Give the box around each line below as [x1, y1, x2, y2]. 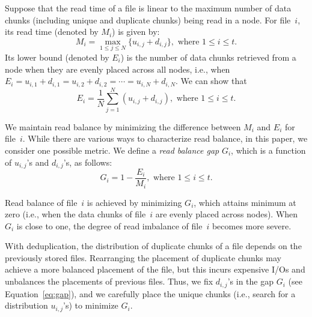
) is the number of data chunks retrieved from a [120, 51, 296, 63]
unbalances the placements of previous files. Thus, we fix [5, 275, 213, 288]
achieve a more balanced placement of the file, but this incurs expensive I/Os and [5, 263, 305, 276]
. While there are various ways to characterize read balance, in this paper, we [22, 132, 308, 145]
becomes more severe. [212, 219, 292, 232]
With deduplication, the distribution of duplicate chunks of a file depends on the [5, 240, 302, 252]
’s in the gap [227, 275, 274, 288]
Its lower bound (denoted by [5, 51, 109, 63]
